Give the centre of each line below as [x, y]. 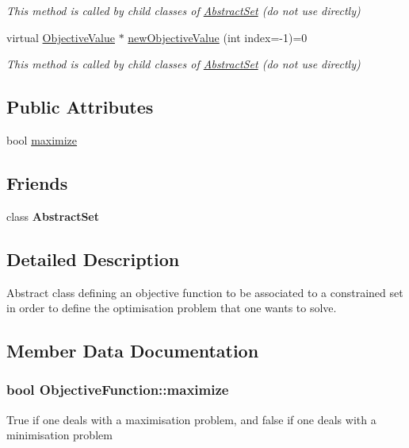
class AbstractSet [53, 216]
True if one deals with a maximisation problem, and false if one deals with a [191, 419]
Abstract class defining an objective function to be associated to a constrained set [205, 292]
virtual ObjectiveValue [61, 37]
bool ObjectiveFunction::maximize [118, 390]
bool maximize [42, 139]
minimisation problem [59, 435]
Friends [37, 182]
